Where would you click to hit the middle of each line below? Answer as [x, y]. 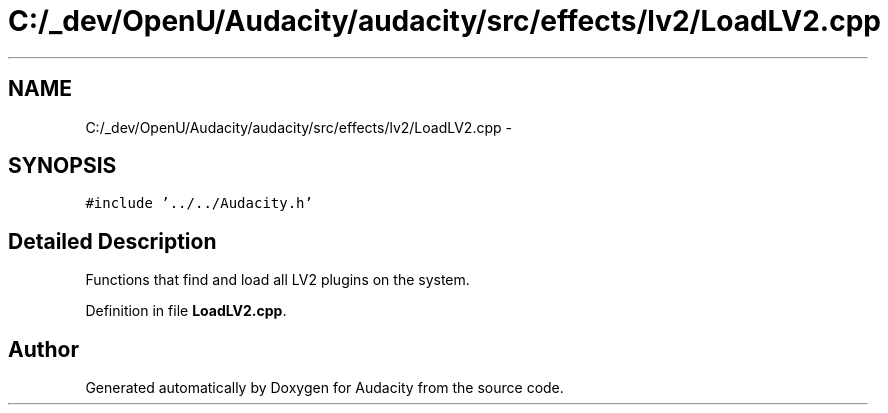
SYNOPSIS [62, 166]
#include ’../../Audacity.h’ [199, 203]
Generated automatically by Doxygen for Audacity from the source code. [324, 388]
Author [43, 349]
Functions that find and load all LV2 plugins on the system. [277, 280]
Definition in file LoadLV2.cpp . [186, 311]
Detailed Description [112, 241]
